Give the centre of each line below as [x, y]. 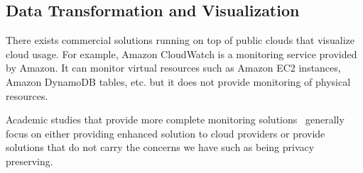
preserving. [29, 161]
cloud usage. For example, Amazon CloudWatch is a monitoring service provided [181, 54]
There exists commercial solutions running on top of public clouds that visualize [180, 40]
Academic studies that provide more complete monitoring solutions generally [175, 119]
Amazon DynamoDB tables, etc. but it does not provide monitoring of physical [178, 81]
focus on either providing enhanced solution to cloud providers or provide [166, 133]
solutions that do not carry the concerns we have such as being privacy [160, 147]
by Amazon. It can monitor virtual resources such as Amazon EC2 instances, [173, 68]
